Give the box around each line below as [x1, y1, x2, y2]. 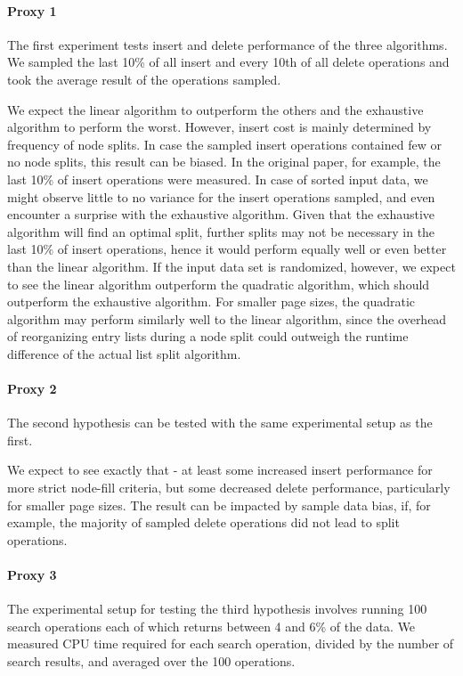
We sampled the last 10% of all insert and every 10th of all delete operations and [7, 53, 450, 71]
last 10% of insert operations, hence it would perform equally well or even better [7, 240, 447, 258]
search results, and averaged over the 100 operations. [7, 652, 296, 671]
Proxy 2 [7, 379, 57, 398]
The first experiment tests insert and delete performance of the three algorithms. [7, 35, 448, 53]
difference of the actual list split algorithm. [7, 344, 241, 362]
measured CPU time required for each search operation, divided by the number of [7, 634, 454, 653]
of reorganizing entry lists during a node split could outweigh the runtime [7, 327, 409, 346]
